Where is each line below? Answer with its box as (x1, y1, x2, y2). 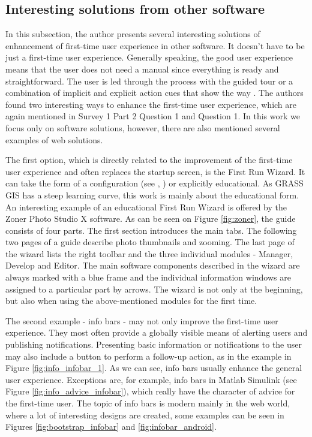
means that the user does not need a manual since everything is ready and (5, 62, 279, 75)
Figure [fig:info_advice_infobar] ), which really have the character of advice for (5, 385, 295, 397)
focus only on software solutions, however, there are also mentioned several (5, 121, 280, 134)
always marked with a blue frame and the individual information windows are (5, 271, 291, 284)
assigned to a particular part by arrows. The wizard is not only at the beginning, (5, 282, 303, 295)
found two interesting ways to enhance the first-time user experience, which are (5, 98, 297, 110)
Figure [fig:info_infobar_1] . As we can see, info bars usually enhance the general (5, 361, 302, 374)
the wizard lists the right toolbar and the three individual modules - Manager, (5, 247, 293, 260)
